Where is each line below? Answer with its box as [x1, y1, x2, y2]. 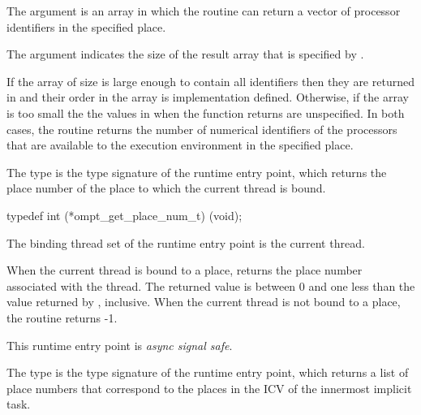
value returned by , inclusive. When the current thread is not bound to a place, [6, 293, 401, 310]
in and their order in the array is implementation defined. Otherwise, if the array [6, 89, 409, 106]
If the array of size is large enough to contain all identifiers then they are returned [6, 72, 415, 89]
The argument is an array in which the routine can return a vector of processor [6, 2, 401, 19]
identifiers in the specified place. [6, 18, 166, 35]
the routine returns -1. [6, 309, 118, 326]
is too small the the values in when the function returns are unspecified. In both [6, 104, 405, 121]
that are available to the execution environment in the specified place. [6, 136, 354, 153]
